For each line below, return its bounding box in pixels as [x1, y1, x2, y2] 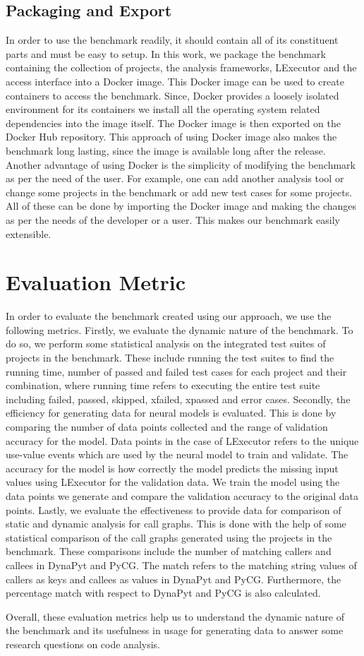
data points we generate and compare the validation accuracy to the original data [6, 488, 358, 503]
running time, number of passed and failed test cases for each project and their [6, 364, 347, 378]
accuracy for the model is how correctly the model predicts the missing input [6, 460, 339, 475]
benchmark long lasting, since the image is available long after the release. [6, 143, 326, 157]
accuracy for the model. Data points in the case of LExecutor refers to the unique [6, 433, 359, 448]
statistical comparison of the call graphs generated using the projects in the [6, 530, 332, 544]
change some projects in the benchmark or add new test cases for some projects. [6, 184, 353, 199]
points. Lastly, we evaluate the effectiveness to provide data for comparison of [6, 502, 341, 517]
